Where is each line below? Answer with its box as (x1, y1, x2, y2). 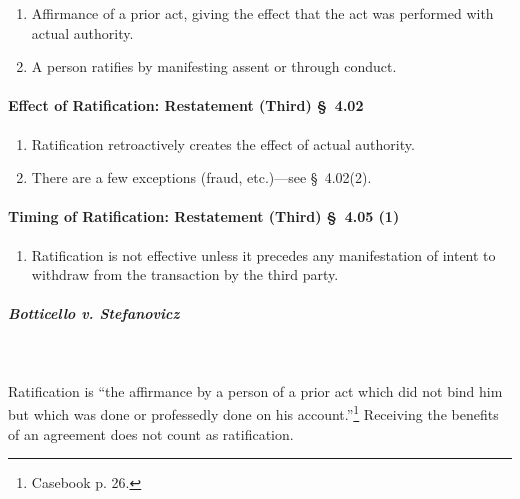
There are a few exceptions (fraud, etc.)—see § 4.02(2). (31, 167, 372, 188)
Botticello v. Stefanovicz (8, 303, 180, 324)
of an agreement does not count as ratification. (8, 423, 294, 444)
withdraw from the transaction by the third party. (31, 264, 339, 285)
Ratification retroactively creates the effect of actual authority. (31, 133, 415, 154)
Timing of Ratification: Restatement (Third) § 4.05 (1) (8, 206, 400, 227)
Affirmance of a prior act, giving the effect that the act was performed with (31, 3, 494, 23)
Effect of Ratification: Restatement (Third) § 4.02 (8, 95, 364, 116)
